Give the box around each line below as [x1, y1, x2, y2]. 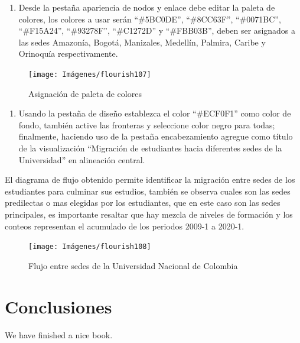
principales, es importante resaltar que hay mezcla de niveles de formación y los [5, 208, 293, 220]
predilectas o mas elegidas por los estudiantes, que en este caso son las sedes [5, 196, 281, 209]
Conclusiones [5, 294, 112, 318]
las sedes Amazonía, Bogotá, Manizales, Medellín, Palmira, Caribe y [18, 35, 266, 48]
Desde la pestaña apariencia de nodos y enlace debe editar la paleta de [18, 1, 275, 13]
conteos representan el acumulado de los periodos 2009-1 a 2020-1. [5, 219, 244, 232]
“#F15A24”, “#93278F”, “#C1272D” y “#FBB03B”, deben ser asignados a [18, 24, 296, 37]
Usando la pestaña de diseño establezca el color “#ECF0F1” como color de [18, 107, 291, 119]
